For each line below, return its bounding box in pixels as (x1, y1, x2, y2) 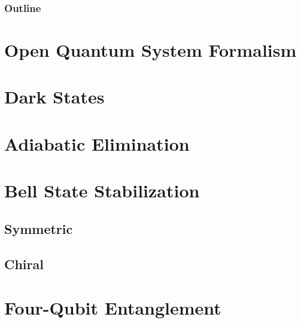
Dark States (4, 84, 105, 109)
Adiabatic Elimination (4, 131, 190, 156)
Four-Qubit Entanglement (4, 295, 221, 320)
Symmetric (4, 219, 73, 237)
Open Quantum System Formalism (4, 38, 297, 62)
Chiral (4, 254, 44, 273)
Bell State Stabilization (4, 178, 200, 203)
